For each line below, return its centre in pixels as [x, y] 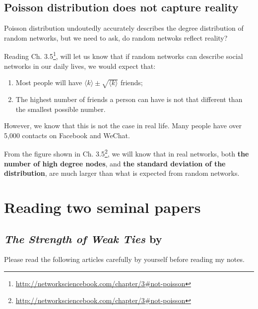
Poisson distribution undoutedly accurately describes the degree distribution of [124, 28]
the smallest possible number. [61, 109]
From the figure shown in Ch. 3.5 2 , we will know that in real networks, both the [127, 153]
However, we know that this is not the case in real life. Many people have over [123, 126]
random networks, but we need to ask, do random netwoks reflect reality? [116, 37]
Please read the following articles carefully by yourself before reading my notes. [124, 259]
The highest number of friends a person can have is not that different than [129, 99]
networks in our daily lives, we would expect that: [80, 66]
